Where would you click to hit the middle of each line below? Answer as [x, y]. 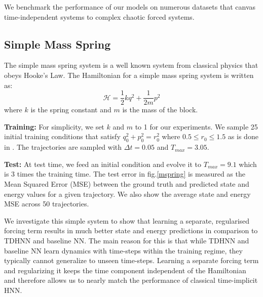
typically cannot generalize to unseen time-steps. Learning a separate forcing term [131, 260]
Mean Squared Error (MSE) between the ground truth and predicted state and [127, 184]
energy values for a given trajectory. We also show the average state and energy [127, 194]
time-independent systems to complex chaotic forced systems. [99, 16]
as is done [243, 136]
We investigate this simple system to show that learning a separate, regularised [127, 220]
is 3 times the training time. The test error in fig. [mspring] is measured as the [125, 174]
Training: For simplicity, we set [54, 126]
